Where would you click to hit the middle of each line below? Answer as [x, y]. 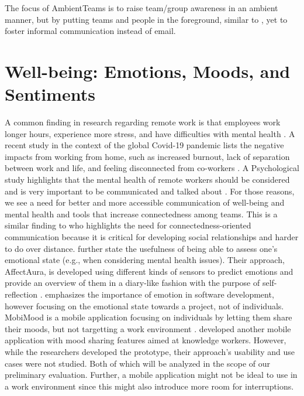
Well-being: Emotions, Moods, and [148, 71]
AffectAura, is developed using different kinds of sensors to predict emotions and [149, 271]
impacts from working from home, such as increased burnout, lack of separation [147, 156]
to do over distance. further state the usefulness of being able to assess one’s [141, 248]
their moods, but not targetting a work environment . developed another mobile [148, 328]
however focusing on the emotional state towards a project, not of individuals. [144, 305]
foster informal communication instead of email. [90, 31]
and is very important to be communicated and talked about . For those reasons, [150, 191]
